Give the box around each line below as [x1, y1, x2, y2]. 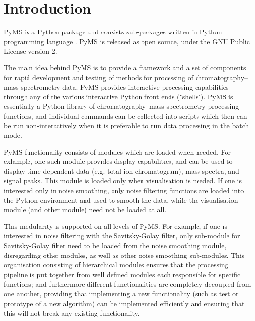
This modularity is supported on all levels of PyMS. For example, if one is [4, 221, 227, 231]
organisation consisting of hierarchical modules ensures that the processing [4, 259, 228, 270]
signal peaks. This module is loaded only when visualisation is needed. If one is [4, 175, 242, 186]
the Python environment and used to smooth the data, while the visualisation [4, 194, 238, 205]
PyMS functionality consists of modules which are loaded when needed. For [4, 146, 231, 157]
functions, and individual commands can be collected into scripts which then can [4, 110, 247, 121]
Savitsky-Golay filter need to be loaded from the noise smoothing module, [4, 240, 227, 250]
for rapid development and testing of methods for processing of [4, 72, 194, 82]
